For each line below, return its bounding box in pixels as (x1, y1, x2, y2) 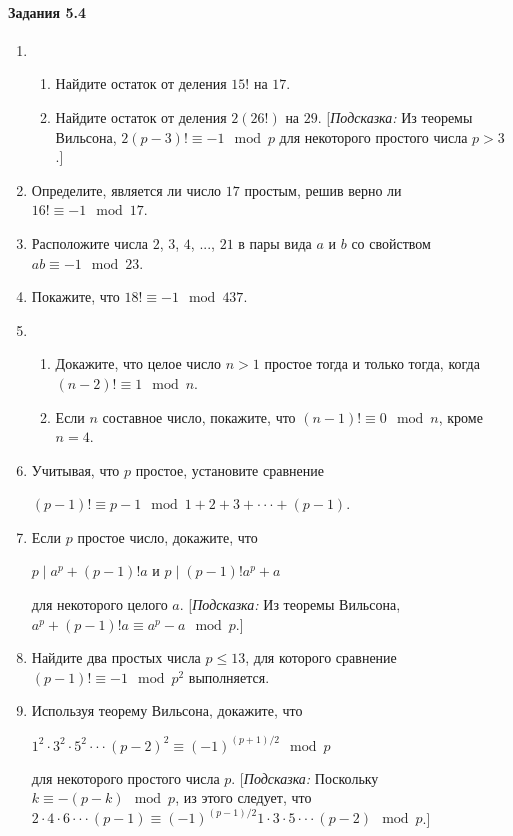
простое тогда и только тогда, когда (264, 353, 480, 374)
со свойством (351, 232, 431, 253)
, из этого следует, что (175, 787, 312, 808)
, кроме (438, 406, 483, 427)
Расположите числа (31, 232, 149, 253)
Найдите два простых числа (31, 647, 201, 668)
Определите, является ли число (31, 179, 222, 200)
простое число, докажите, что (77, 526, 258, 547)
